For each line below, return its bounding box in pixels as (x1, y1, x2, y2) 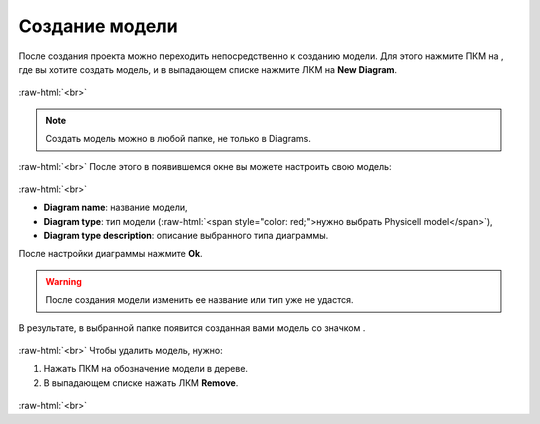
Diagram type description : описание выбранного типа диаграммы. (43, 230, 329, 242)
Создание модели (18, 15, 179, 37)
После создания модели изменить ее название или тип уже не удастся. (45, 294, 354, 306)
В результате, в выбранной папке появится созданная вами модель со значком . (18, 321, 366, 334)
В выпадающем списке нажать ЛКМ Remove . (43, 376, 239, 389)
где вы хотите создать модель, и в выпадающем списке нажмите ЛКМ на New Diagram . (18, 63, 398, 75)
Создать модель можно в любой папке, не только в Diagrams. (45, 133, 312, 145)
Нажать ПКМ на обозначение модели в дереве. (43, 363, 249, 375)
